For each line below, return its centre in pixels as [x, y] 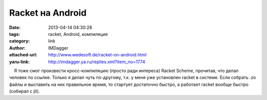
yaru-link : [19, 62]
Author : [17, 48]
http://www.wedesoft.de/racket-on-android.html [97, 55]
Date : [15, 27]
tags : [15, 34]
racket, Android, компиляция [78, 34]
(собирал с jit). [24, 91]
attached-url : [23, 55]
